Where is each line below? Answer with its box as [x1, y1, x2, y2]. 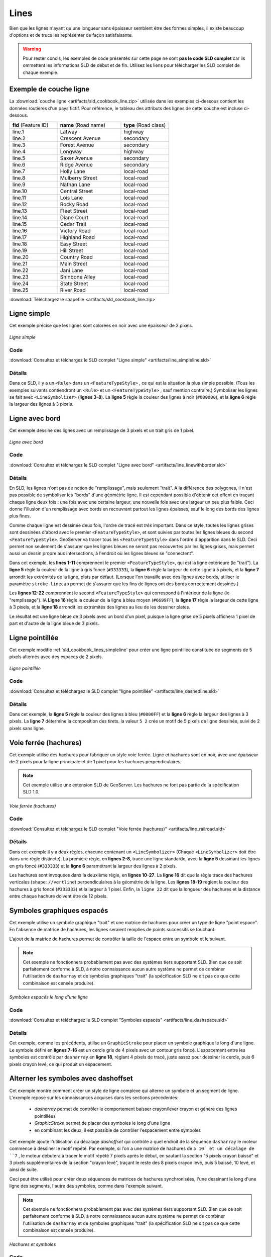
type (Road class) [123, 121, 166, 128]
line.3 [12, 141, 26, 148]
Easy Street [60, 240, 87, 247]
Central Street [60, 188, 93, 195]
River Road [60, 287, 86, 294]
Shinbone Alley [60, 273, 96, 280]
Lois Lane [60, 194, 83, 201]
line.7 [12, 167, 25, 174]
